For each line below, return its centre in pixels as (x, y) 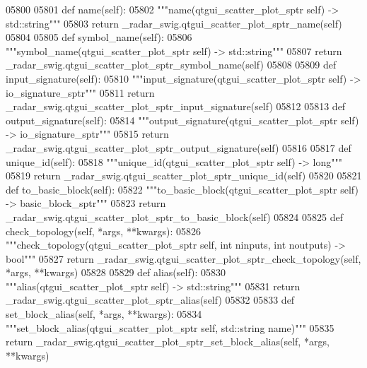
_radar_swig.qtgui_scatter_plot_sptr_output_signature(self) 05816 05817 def (179, 147)
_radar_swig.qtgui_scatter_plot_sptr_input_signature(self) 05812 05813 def (176, 106)
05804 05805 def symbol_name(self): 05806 (99, 37)
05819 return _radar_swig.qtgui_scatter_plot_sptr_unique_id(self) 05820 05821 (184, 176)
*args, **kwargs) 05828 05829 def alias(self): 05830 (116, 272)
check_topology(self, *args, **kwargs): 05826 (104, 231)
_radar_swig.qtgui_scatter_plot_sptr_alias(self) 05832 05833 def (150, 300)
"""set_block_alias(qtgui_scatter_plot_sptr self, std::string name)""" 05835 (170, 327)
